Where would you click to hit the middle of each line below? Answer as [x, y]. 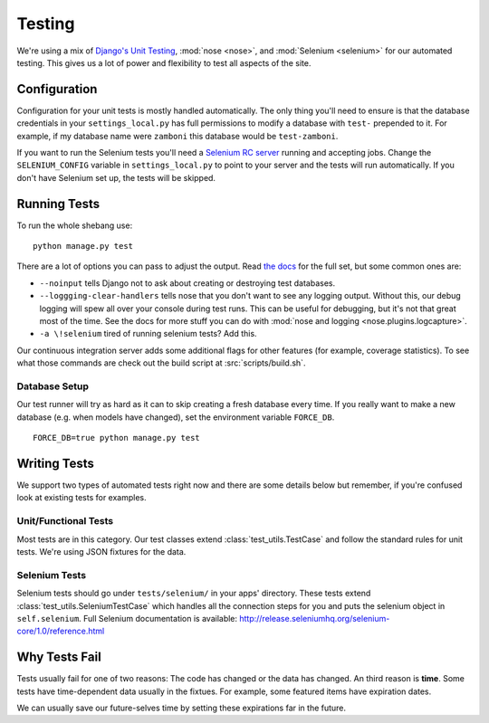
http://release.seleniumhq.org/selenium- [314, 618]
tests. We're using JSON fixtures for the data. [101, 551]
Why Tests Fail [59, 657]
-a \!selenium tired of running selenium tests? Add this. [148, 334]
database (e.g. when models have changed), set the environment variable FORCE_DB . [176, 417]
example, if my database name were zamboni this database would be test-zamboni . [177, 136]
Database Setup [53, 386]
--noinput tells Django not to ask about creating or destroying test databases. [187, 283]
